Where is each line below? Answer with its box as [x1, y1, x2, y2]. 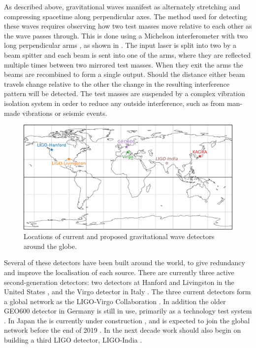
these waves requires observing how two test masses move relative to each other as [4, 21, 252, 31]
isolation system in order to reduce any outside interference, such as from [4, 98, 225, 108]
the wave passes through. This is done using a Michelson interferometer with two [4, 30, 248, 40]
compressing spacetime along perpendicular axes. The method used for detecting [4, 11, 247, 21]
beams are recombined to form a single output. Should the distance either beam [4, 69, 245, 79]
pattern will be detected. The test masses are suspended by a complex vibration [4, 88, 245, 99]
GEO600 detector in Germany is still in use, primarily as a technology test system [4, 306, 252, 316]
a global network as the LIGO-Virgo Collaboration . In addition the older [4, 296, 226, 306]
